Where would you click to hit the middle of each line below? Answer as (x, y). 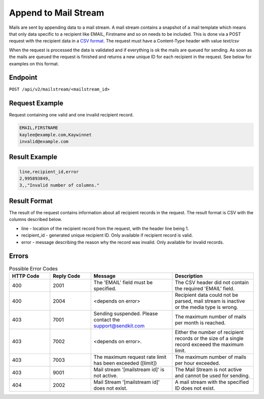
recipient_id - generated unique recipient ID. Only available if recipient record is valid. (107, 235)
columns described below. (35, 220)
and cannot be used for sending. (212, 376)
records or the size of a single (209, 338)
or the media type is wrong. (207, 307)
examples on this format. (34, 64)
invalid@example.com (44, 142)
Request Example (36, 103)
